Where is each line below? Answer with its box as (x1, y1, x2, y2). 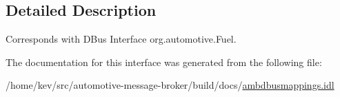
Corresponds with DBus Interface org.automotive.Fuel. (6, 32, 237, 46)
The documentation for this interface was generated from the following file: (6, 54, 322, 69)
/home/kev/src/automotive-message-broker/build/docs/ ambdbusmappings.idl (6, 78, 334, 92)
